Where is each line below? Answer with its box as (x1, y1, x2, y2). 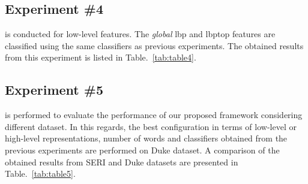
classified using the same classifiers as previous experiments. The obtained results (5, 39, 304, 52)
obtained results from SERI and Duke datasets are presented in (5, 155, 238, 168)
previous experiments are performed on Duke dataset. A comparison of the (5, 143, 280, 156)
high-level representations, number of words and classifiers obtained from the (5, 132, 288, 144)
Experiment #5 (5, 80, 103, 99)
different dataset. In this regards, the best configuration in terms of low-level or (5, 120, 297, 132)
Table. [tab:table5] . (5, 167, 76, 180)
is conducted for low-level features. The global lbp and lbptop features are (5, 28, 276, 40)
